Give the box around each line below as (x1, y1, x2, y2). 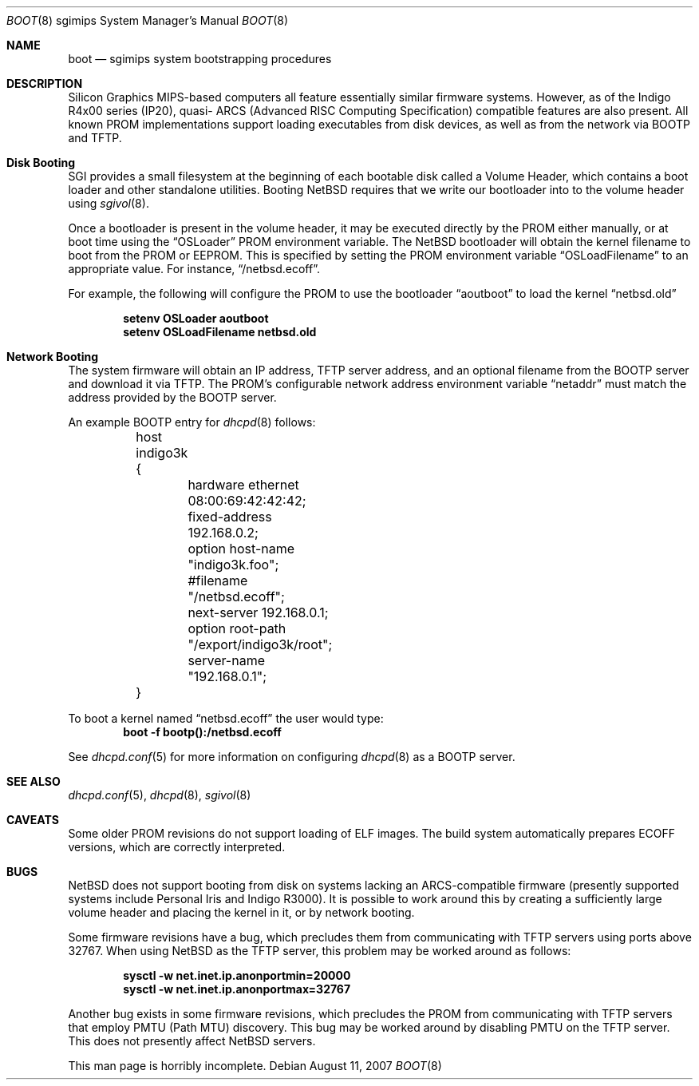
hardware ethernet (188, 477, 299, 493)
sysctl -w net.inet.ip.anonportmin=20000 (123, 969, 351, 982)
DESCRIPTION (6, 77, 83, 90)
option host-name (188, 541, 295, 557)
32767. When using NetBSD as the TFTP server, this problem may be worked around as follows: (68, 944, 571, 957)
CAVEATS (6, 813, 59, 826)
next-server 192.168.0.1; (188, 604, 329, 620)
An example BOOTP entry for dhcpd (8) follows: (68, 415, 316, 429)
